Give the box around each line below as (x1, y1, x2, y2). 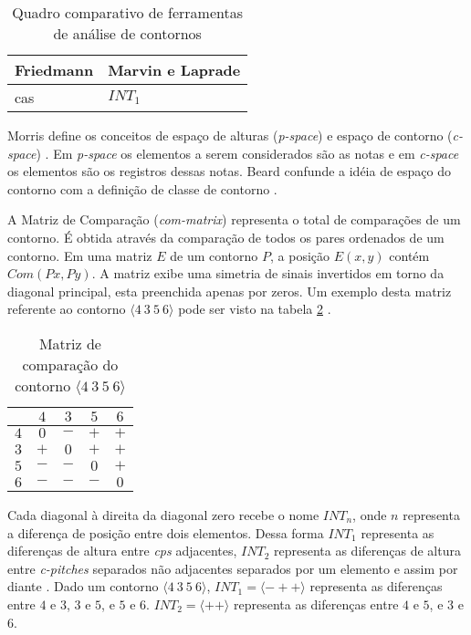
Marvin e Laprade (108, 59, 241, 80)
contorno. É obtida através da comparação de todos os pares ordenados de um (7, 227, 445, 246)
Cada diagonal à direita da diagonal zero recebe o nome (7, 505, 319, 524)
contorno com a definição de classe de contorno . (7, 179, 277, 198)
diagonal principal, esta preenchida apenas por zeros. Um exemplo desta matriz (7, 281, 452, 300)
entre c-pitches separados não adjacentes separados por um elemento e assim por (7, 558, 458, 578)
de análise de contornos (53, 23, 202, 44)
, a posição (269, 245, 330, 265)
